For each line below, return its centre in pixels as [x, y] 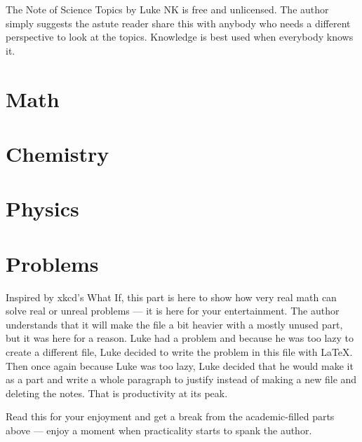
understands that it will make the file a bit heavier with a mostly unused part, [174, 324]
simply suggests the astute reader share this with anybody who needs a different [178, 23]
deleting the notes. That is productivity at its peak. [117, 393]
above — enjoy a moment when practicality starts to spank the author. [159, 430]
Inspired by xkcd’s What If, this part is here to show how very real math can [171, 297]
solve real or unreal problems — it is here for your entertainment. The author [173, 311]
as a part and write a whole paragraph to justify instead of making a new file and [181, 379]
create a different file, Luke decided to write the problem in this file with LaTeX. [179, 352]
